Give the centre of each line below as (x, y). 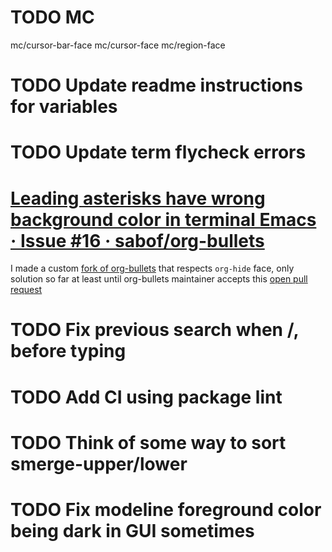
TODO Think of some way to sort (148, 442)
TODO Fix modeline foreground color (166, 510)
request (26, 290)
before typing (68, 351)
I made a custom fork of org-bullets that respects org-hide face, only (152, 268)
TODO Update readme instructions (156, 85)
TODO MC (52, 17)
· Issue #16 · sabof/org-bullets (137, 240)
